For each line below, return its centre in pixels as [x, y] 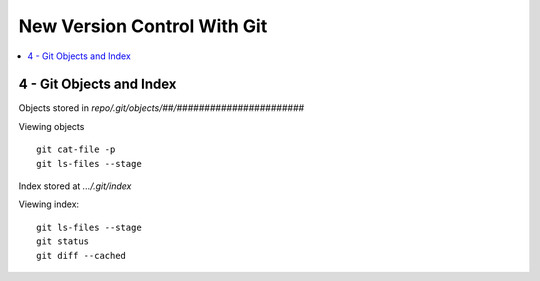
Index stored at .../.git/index [75, 186]
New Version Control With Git [143, 26]
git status [63, 241]
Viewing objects [51, 126]
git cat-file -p [76, 149]
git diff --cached [81, 255]
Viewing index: [49, 204]
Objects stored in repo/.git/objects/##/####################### [161, 108]
